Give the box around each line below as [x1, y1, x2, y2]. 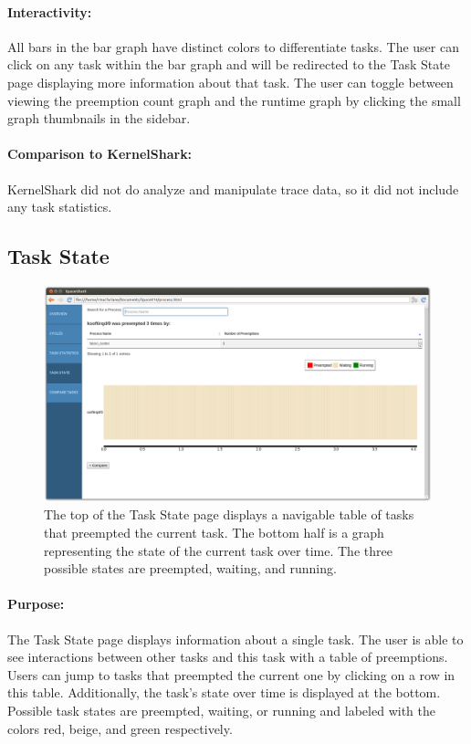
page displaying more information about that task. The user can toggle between [7, 72, 454, 91]
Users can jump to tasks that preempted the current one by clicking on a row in [7, 665, 455, 684]
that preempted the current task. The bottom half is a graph [44, 522, 384, 541]
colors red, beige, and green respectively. [7, 718, 233, 738]
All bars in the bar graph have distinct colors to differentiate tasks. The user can [7, 37, 459, 56]
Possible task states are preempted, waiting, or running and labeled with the [7, 700, 435, 719]
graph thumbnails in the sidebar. [7, 109, 191, 128]
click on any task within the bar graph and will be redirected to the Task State [7, 55, 450, 74]
